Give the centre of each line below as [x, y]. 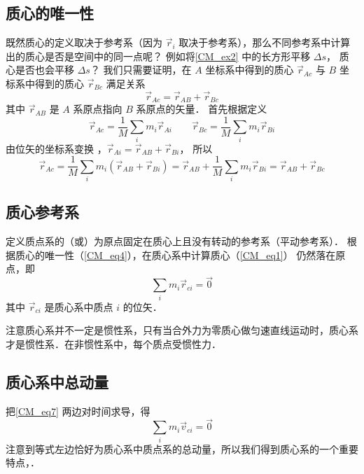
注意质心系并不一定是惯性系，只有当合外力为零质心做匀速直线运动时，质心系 [182, 330]
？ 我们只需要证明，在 [141, 70]
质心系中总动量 [57, 381]
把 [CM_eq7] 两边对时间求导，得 [78, 411]
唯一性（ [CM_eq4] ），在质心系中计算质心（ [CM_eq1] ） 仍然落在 [190, 255]
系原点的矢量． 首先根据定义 [202, 109]
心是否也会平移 [40, 70]
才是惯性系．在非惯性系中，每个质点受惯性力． [113, 343]
